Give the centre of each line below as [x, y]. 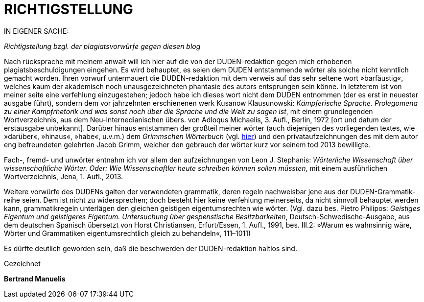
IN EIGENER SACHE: [36, 31]
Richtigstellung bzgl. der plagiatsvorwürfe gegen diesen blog [102, 46]
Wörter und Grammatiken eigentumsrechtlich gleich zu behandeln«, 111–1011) [128, 233]
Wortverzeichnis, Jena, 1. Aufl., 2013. [64, 176]
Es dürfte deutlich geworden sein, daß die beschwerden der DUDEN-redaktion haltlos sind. [151, 248]
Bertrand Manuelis [35, 279]
